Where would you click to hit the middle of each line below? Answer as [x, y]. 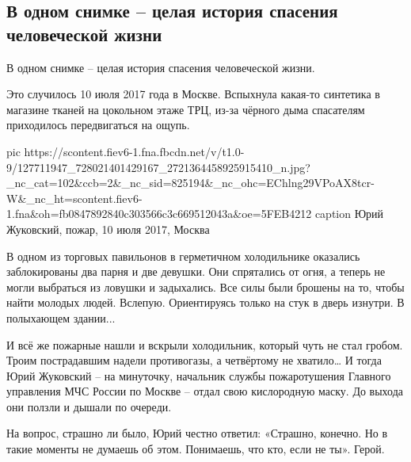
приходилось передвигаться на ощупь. [98, 125]
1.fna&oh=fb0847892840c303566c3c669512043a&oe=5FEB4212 [159, 214]
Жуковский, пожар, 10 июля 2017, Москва [108, 229]
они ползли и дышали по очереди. [89, 406]
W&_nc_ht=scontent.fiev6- [74, 198]
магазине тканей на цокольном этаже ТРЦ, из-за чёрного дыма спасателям [186, 109]
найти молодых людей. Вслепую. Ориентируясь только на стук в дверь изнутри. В [205, 302]
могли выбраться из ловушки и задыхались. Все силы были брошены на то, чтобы [205, 286]
